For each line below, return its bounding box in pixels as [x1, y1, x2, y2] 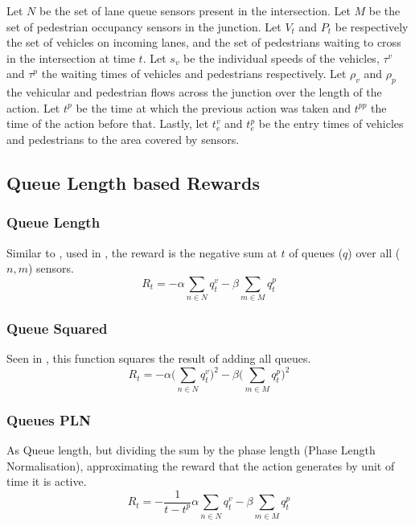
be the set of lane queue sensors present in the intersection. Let [39, 2, 351, 18]
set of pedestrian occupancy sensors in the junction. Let [6, 18, 281, 35]
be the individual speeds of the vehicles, [183, 49, 380, 66]
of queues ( [289, 244, 343, 261]
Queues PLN [6, 409, 91, 429]
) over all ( [347, 244, 401, 261]
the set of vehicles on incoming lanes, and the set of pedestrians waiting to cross [6, 34, 401, 51]
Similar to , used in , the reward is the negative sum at [6, 244, 277, 261]
